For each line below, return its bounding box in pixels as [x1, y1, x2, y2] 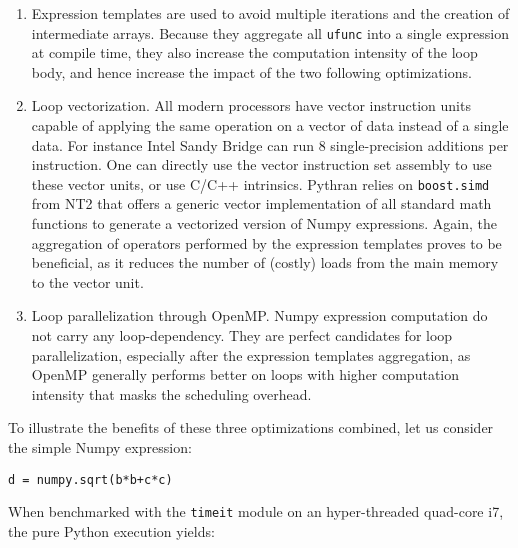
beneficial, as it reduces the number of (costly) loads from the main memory [31, 252, 499, 273]
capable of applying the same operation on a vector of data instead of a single [31, 115, 509, 136]
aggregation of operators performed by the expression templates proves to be [31, 232, 502, 253]
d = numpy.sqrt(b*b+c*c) [8, 472, 173, 487]
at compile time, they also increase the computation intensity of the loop [31, 42, 478, 63]
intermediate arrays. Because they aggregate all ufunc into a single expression [31, 22, 509, 43]
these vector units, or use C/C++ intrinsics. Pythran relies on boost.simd [31, 173, 490, 194]
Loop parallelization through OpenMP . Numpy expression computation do [31, 305, 488, 326]
